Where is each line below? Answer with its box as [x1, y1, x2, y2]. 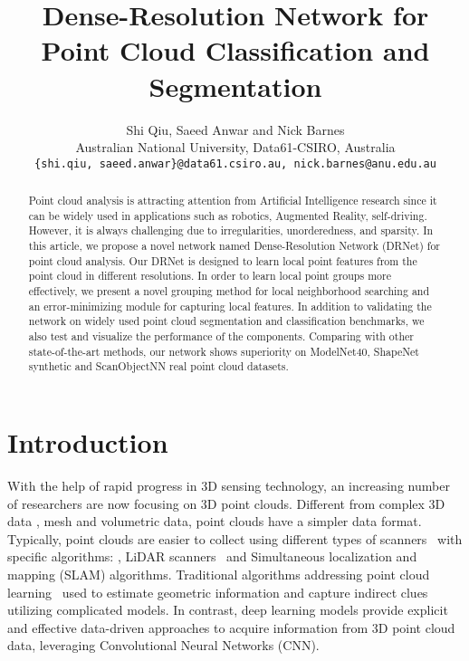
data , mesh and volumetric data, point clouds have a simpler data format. [7, 512, 422, 531]
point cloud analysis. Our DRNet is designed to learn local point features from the [28, 253, 417, 268]
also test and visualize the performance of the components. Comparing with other [28, 329, 414, 344]
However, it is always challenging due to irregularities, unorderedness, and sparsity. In [28, 223, 434, 238]
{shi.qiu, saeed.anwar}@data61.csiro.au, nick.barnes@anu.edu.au [34, 157, 436, 170]
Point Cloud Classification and [41, 32, 430, 69]
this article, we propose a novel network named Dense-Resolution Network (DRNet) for [28, 238, 441, 254]
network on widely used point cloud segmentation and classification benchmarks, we [28, 313, 425, 329]
